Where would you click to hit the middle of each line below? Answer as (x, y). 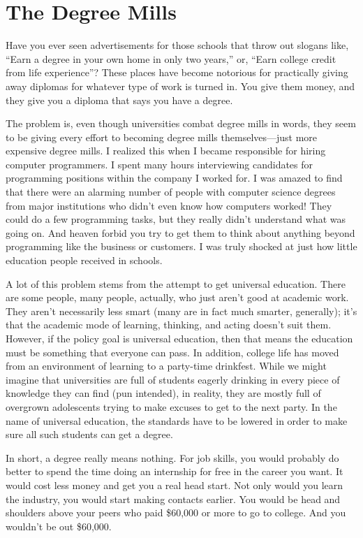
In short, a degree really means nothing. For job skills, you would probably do (172, 457)
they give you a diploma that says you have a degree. (119, 100)
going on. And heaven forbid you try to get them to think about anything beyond (180, 232)
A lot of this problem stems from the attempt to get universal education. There (176, 283)
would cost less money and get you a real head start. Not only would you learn (175, 485)
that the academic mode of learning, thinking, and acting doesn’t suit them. (169, 325)
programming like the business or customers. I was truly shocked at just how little (181, 246)
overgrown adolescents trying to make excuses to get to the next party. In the (171, 406)
